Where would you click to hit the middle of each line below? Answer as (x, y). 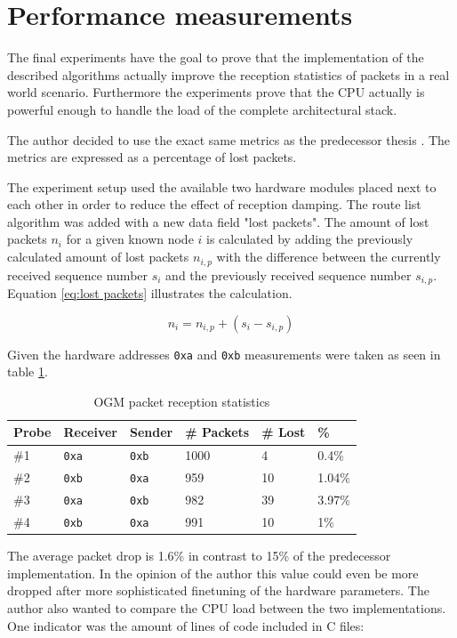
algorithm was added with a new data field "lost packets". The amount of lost (218, 221)
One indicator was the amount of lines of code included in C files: (186, 625)
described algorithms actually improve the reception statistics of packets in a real (228, 74)
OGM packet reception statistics (182, 401)
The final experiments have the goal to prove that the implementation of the (216, 57)
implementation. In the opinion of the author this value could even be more (213, 573)
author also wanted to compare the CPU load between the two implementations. (227, 607)
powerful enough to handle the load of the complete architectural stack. (202, 109)
